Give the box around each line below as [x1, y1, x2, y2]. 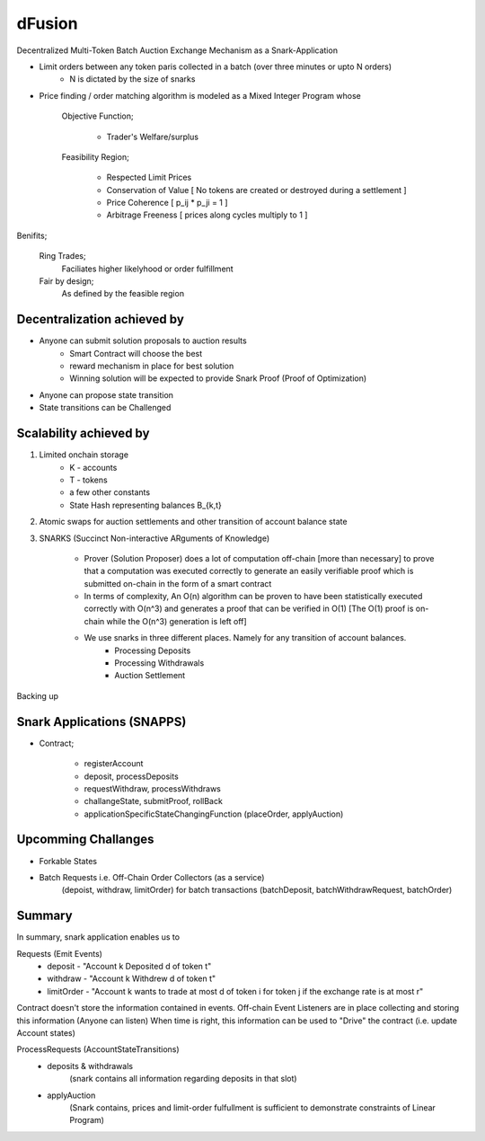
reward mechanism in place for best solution [69, 360, 234, 372]
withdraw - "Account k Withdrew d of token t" [47, 973, 216, 984]
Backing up [16, 690, 58, 701]
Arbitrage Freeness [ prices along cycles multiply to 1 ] [106, 209, 308, 220]
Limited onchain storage [39, 449, 129, 460]
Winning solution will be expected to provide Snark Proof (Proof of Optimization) [69, 373, 367, 384]
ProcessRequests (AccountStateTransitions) [16, 1044, 180, 1055]
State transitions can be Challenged [39, 402, 172, 413]
